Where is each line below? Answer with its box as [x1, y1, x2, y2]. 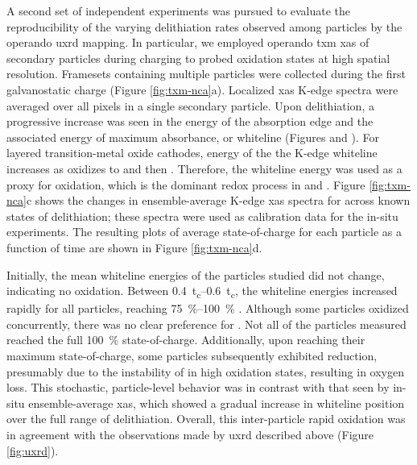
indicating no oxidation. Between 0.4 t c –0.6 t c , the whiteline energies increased [6, 282, 398, 301]
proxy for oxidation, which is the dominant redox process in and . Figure [6, 176, 365, 193]
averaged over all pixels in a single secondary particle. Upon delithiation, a [6, 97, 374, 114]
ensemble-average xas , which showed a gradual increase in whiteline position [28, 394, 405, 411]
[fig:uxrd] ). [6, 442, 59, 459]
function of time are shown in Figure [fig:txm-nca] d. [6, 239, 262, 255]
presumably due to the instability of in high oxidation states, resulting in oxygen [6, 363, 405, 380]
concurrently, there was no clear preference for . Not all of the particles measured [6, 315, 407, 332]
